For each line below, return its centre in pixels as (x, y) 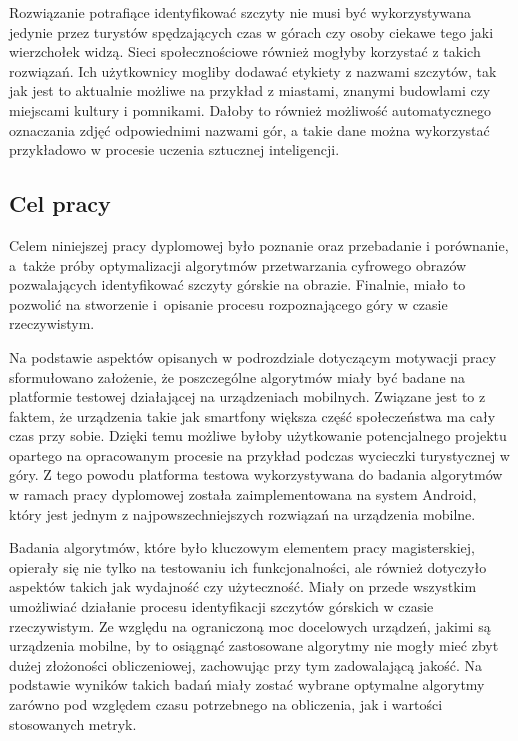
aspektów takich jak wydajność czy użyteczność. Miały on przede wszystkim (243, 586)
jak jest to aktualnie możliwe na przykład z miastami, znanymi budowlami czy (250, 90)
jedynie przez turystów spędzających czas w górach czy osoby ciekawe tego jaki (251, 31)
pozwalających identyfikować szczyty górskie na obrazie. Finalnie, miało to (237, 284)
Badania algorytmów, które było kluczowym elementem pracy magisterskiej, (242, 547)
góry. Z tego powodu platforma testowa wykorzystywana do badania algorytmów (256, 474)
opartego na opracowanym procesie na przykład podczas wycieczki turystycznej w (259, 454)
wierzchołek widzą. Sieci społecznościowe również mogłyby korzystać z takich (245, 51)
